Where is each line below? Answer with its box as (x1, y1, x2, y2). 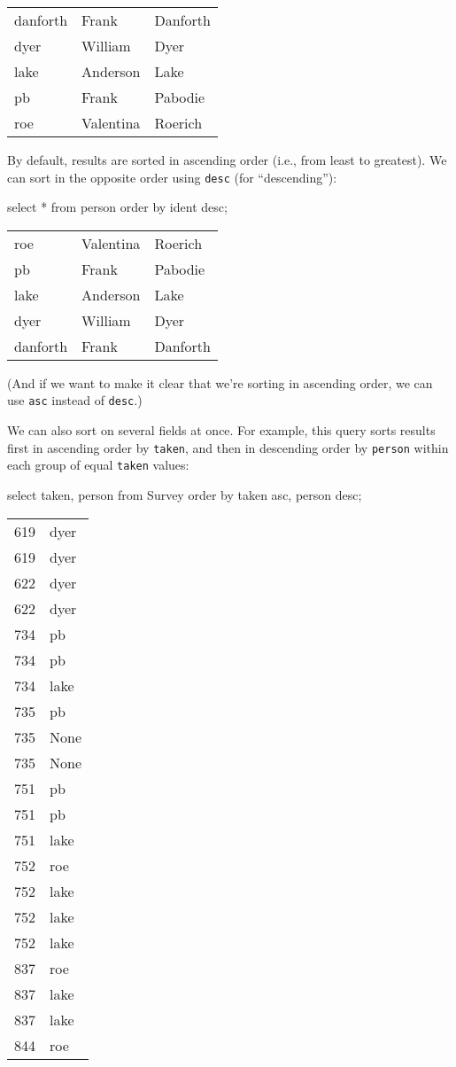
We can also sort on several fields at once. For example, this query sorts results (7, 421, 436, 440)
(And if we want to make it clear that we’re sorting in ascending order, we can (7, 373, 433, 392)
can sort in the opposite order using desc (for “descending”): (7, 167, 337, 186)
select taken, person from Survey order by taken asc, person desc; (7, 486, 362, 503)
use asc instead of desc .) (7, 391, 143, 409)
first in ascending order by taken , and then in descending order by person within (7, 438, 449, 456)
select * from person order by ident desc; (7, 198, 228, 216)
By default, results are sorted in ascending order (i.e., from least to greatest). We (7, 151, 447, 168)
